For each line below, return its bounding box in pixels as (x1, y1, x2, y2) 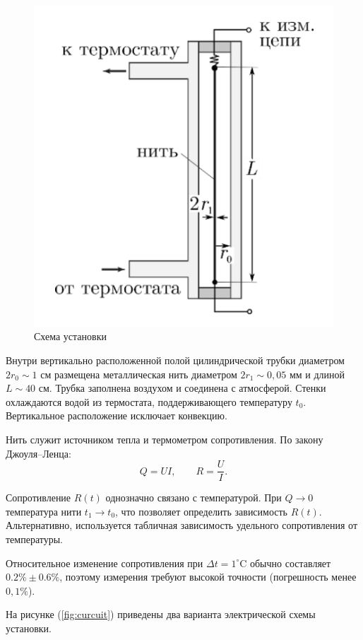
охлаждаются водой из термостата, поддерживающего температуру (6, 394, 292, 409)
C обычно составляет (239, 555, 331, 570)
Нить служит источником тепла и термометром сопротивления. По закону (6, 432, 323, 447)
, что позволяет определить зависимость (115, 504, 288, 518)
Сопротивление (6, 490, 71, 505)
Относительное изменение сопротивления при (6, 555, 203, 570)
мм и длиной (289, 366, 345, 381)
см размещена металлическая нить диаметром (40, 366, 237, 381)
